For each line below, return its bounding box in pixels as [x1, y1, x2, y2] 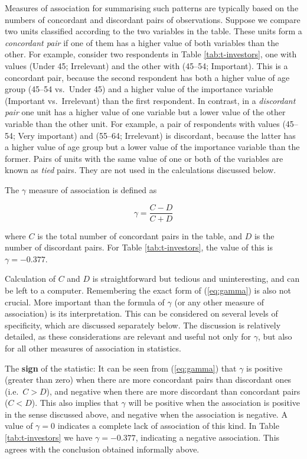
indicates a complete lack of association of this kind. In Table [57, 419, 279, 432]
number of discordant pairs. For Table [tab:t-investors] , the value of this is [5, 241, 273, 253]
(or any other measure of [174, 295, 264, 308]
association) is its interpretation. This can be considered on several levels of [5, 307, 278, 320]
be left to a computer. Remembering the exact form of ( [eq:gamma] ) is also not [5, 284, 291, 296]
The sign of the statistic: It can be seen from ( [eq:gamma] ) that [5, 362, 237, 374]
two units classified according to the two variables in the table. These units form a [5, 25, 302, 37]
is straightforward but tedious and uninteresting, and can [92, 272, 300, 285]
